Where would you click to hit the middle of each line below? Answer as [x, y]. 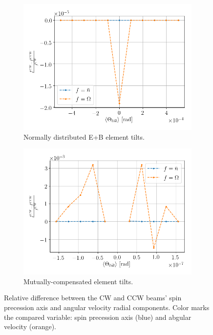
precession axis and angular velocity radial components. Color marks [107, 307]
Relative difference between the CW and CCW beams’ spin [93, 298]
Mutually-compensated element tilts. [78, 281]
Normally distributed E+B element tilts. [84, 136]
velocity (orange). [30, 326]
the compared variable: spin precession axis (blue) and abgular [98, 317]
